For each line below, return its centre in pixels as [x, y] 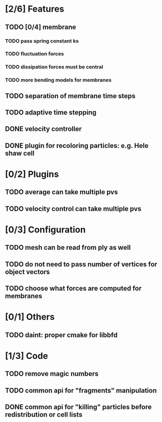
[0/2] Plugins [32, 174]
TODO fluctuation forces [35, 54]
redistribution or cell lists [44, 415]
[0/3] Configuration [45, 230]
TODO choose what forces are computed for [73, 289]
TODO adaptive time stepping [51, 112]
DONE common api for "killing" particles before [78, 407]
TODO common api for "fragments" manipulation [81, 391]
